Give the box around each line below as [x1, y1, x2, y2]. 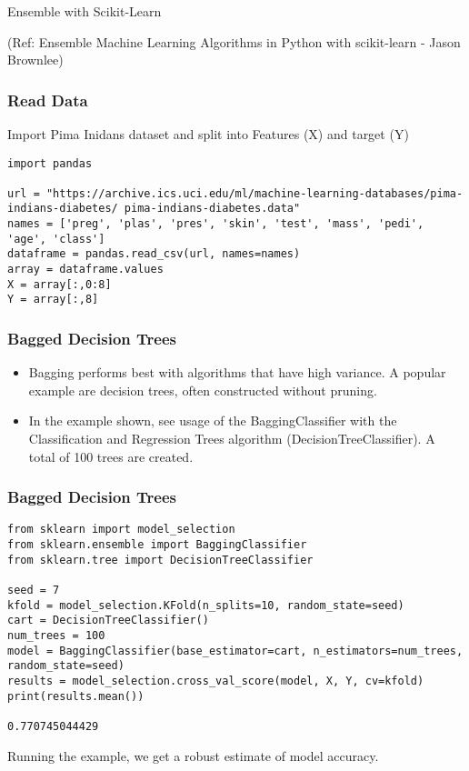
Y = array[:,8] [7, 293, 99, 306]
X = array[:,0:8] [7, 277, 112, 291]
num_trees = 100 [7, 629, 105, 643]
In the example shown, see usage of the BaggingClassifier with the [28, 411, 397, 430]
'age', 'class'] [7, 232, 105, 245]
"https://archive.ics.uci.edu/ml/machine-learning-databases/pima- [45, 186, 464, 200]
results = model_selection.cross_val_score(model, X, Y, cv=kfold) [7, 675, 424, 688]
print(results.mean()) [7, 689, 145, 703]
